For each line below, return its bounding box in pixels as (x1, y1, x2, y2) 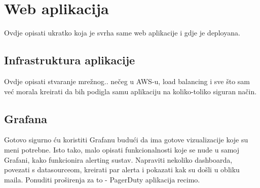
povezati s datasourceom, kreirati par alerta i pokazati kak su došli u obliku (4, 164, 240, 175)
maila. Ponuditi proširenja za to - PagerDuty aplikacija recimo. (4, 174, 200, 184)
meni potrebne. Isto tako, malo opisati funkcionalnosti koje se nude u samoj (4, 144, 239, 155)
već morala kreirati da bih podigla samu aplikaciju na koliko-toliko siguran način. (4, 86, 257, 96)
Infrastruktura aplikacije (4, 52, 135, 68)
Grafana (4, 110, 47, 126)
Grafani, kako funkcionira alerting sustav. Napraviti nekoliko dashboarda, (4, 154, 233, 165)
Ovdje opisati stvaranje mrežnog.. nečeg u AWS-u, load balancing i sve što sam (4, 76, 250, 86)
